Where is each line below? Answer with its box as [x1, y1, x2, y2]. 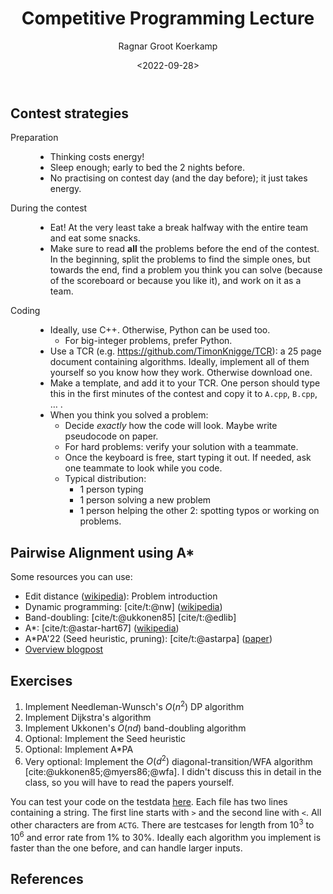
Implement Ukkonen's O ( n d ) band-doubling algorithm [24, 722, 247, 734]
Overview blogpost [24, 643, 104, 656]
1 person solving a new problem [79, 494, 212, 506]
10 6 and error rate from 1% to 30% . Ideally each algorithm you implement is [10, 829, 322, 843]
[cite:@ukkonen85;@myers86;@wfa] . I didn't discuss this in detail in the [24, 766, 322, 778]
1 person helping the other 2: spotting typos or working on [79, 505, 320, 517]
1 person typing [79, 483, 144, 496]
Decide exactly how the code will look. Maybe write [64, 420, 278, 432]
